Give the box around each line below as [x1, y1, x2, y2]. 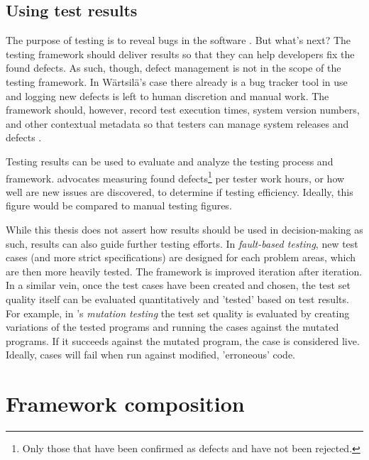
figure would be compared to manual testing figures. [6, 198, 232, 213]
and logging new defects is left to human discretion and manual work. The [6, 88, 329, 103]
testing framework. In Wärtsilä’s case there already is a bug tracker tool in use [6, 74, 348, 89]
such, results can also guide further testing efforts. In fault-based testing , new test [6, 236, 358, 251]
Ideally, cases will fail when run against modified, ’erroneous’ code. [6, 347, 296, 362]
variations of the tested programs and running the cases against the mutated [6, 319, 339, 334]
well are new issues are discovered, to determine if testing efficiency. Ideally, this [6, 184, 353, 199]
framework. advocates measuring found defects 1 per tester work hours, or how [6, 168, 345, 185]
